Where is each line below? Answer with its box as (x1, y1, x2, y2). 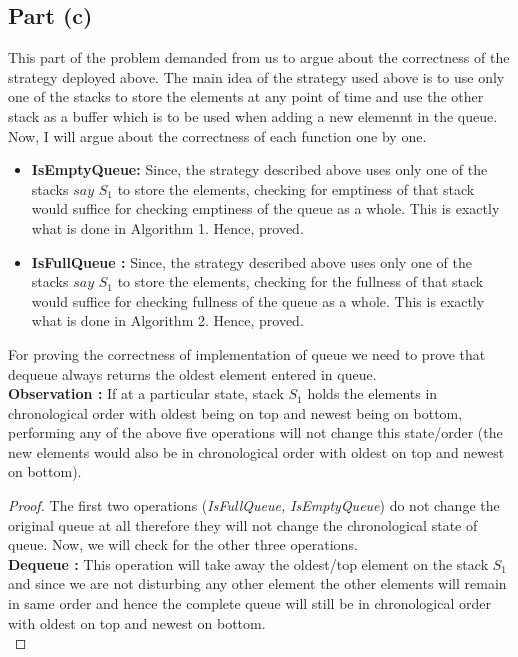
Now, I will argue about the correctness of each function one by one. (8, 125, 427, 146)
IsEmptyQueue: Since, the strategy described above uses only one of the (31, 159, 488, 180)
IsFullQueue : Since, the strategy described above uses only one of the (31, 251, 472, 272)
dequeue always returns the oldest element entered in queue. (8, 363, 377, 384)
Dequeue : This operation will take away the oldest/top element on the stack (8, 553, 489, 574)
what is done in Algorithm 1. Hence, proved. (31, 217, 304, 238)
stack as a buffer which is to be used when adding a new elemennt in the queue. (8, 105, 498, 126)
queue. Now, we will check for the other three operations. (8, 534, 358, 555)
